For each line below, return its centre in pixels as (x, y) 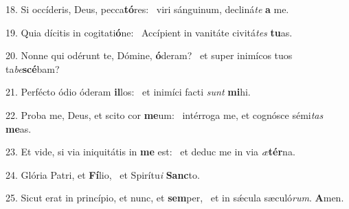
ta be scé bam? (33, 68)
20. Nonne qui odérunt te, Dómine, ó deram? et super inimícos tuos (149, 55)
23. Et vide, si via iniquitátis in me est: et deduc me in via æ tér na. (150, 152)
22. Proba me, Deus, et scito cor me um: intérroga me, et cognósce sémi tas (165, 114)
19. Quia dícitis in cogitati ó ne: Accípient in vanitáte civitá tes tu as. (149, 32)
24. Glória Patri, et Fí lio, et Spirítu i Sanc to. (103, 174)
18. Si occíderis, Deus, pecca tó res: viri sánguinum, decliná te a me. (147, 9)
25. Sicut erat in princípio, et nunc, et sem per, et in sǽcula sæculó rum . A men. (175, 198)
